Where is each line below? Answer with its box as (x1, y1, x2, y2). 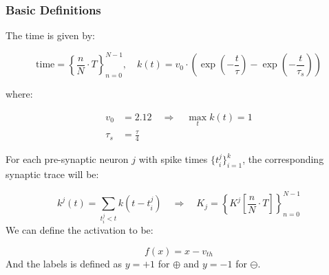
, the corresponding (242, 152, 324, 166)
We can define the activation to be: (6, 223, 153, 237)
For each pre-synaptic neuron (6, 152, 129, 166)
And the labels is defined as (6, 256, 123, 270)
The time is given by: (6, 28, 95, 43)
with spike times (138, 152, 208, 166)
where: (6, 87, 33, 101)
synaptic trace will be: (6, 167, 99, 181)
